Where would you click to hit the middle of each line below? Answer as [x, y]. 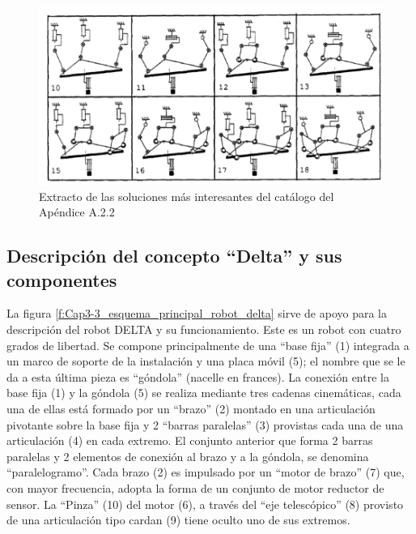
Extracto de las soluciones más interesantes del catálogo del [187, 196]
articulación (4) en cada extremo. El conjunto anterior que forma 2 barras [190, 440]
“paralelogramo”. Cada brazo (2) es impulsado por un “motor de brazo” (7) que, [206, 472]
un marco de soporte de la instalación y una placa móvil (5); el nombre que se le [206, 361]
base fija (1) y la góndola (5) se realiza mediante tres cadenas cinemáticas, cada [204, 393]
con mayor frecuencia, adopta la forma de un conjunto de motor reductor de [195, 487]
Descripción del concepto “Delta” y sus [174, 256]
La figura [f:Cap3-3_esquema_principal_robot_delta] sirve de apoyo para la [197, 313]
